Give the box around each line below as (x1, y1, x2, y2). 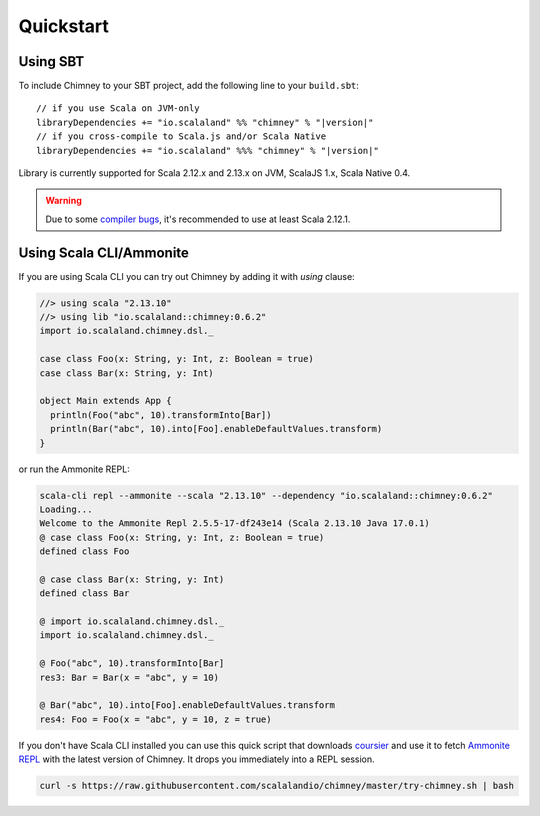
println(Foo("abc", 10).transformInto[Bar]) (50, 409, 272, 420)
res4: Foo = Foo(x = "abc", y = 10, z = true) (39, 713, 272, 725)
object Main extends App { (39, 395, 172, 407)
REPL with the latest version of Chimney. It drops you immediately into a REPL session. (18, 753, 375, 765)
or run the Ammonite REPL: (18, 463, 130, 475)
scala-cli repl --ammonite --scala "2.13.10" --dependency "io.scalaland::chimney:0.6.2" (39, 490, 494, 501)
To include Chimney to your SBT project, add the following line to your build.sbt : (18, 80, 360, 92)
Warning (45, 195, 82, 207)
